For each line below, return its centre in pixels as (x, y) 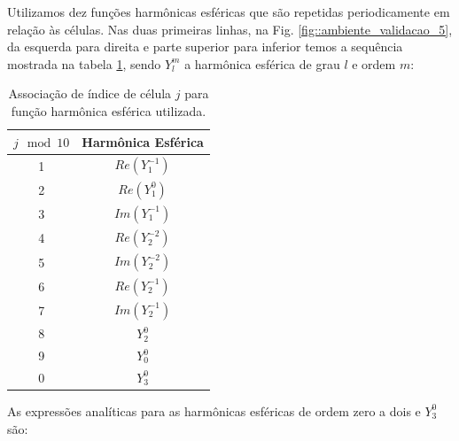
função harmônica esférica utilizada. (109, 110)
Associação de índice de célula (90, 93)
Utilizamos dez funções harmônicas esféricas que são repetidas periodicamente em (229, 12)
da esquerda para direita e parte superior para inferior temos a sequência (205, 46)
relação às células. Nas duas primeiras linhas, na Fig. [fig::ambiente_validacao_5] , (230, 29)
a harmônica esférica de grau (262, 63)
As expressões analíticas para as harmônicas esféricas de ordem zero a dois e (214, 410)
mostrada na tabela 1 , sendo (84, 63)
